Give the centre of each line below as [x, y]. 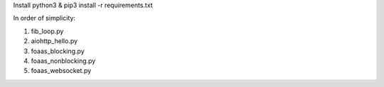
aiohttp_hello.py [54, 41]
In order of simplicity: [44, 18]
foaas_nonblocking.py [63, 61]
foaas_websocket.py [61, 71]
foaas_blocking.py [58, 51]
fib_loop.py [47, 31]
